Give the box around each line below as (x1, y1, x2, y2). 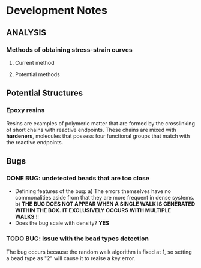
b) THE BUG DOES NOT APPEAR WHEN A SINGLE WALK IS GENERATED (14, 200, 196, 207)
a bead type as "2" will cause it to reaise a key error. (6, 254, 136, 261)
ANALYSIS (6, 28, 47, 38)
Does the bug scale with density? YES (14, 219, 110, 227)
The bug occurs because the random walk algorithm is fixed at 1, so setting (6, 248, 192, 255)
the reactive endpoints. (6, 138, 64, 146)
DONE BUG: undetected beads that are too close (6, 174, 150, 182)
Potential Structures (6, 88, 83, 98)
